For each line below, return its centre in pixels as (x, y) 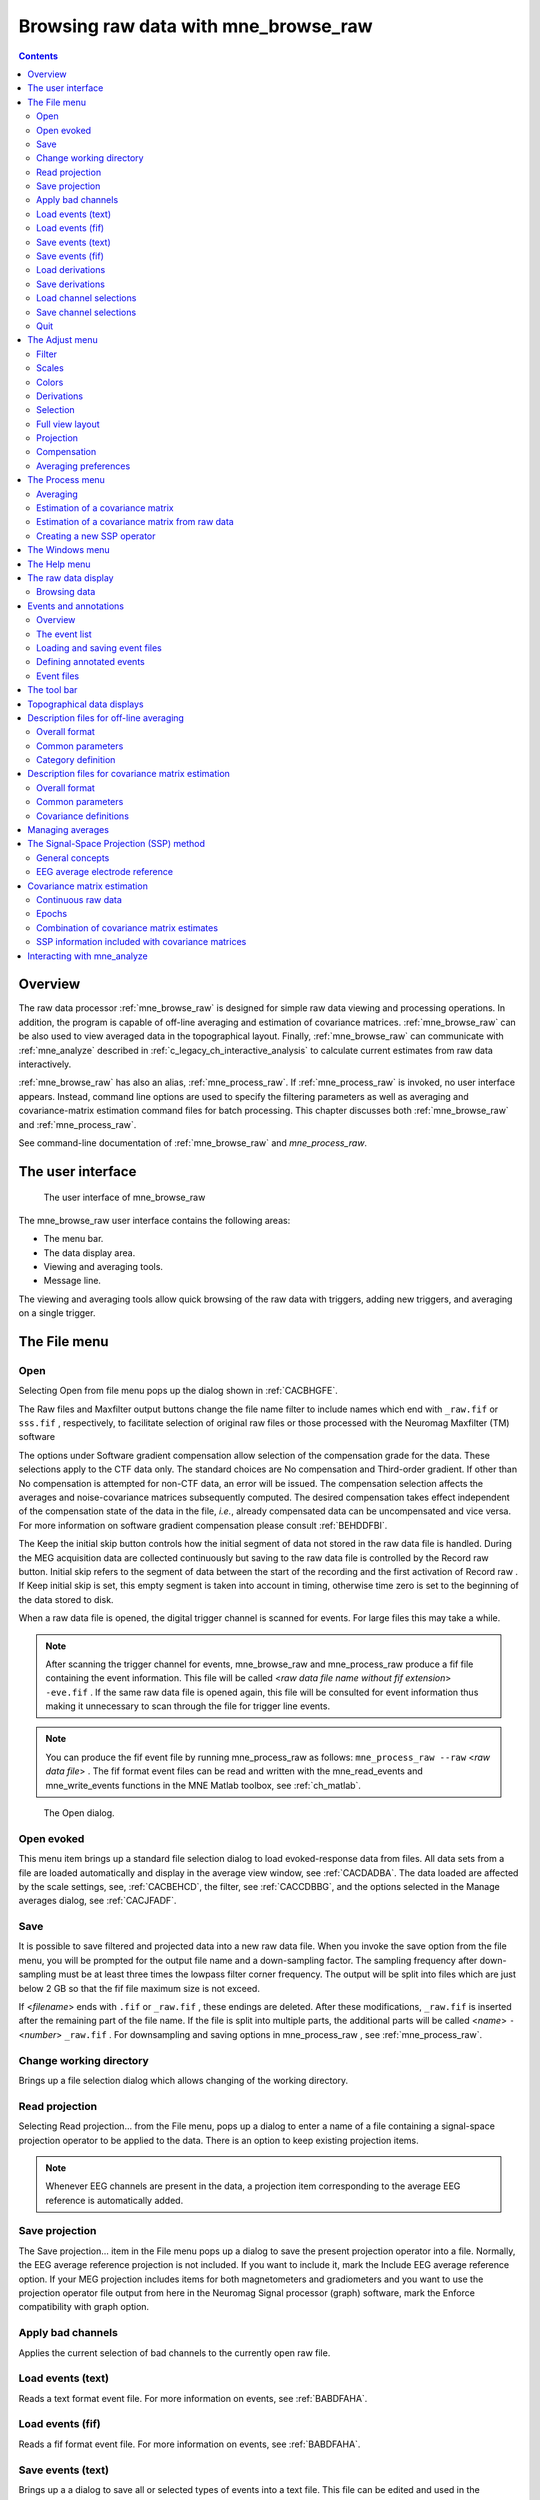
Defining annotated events (90, 662)
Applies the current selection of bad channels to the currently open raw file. (174, 2352)
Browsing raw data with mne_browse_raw (196, 26)
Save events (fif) (70, 256)
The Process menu (66, 480)
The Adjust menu (63, 340)
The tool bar (52, 690)
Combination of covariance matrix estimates (127, 927)
